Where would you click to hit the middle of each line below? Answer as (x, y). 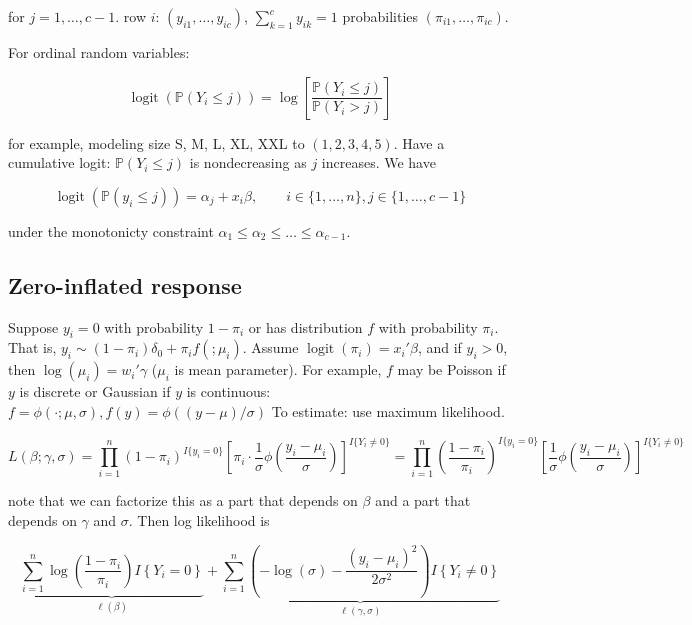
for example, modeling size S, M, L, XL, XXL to (156, 142)
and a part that (423, 500)
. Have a (419, 142)
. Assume (270, 347)
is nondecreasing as (248, 162)
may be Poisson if (451, 369)
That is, (32, 347)
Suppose (33, 326)
